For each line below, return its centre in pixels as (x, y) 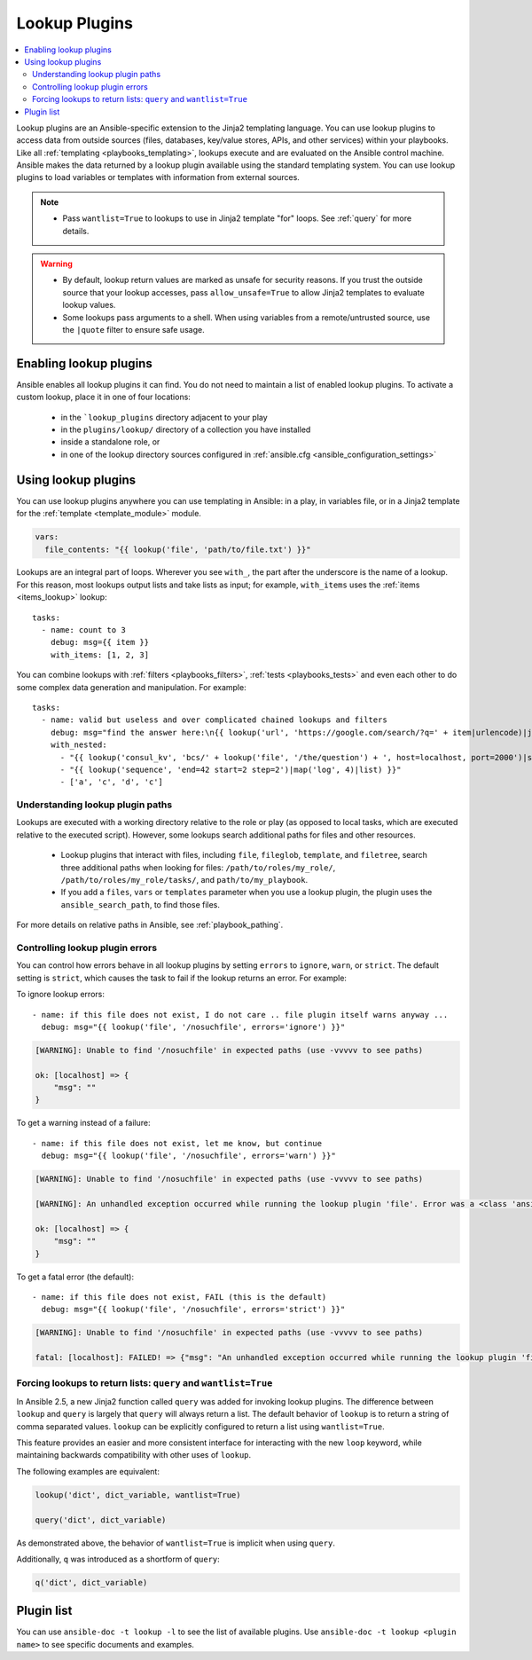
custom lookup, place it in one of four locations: (103, 397)
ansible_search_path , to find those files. (141, 904)
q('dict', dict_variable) (91, 1582)
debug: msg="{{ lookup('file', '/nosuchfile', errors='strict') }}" (193, 1310)
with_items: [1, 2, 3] (100, 655)
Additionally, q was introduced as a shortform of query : (118, 1559)
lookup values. (89, 305)
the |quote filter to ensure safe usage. (133, 329)
